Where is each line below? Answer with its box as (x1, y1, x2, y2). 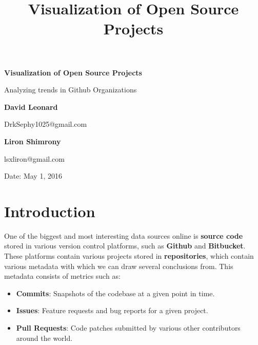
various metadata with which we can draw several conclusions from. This (4, 260, 233, 271)
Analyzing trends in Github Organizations (4, 84, 137, 95)
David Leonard (4, 101, 58, 112)
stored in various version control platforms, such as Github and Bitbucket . (4, 240, 246, 251)
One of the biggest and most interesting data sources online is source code (4, 230, 243, 241)
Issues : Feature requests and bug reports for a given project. (16, 305, 208, 316)
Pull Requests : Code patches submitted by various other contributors (16, 322, 241, 333)
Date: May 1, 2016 (4, 170, 62, 181)
